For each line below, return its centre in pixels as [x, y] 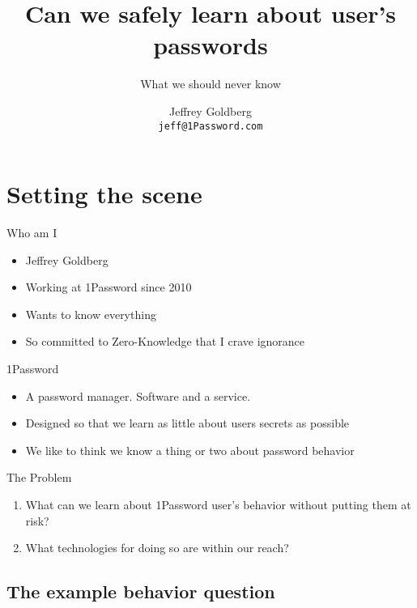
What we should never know [211, 84]
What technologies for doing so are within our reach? [157, 548]
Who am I [32, 233]
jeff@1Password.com [211, 126]
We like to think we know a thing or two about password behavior [190, 450]
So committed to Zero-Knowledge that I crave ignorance [165, 341]
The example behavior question [141, 591]
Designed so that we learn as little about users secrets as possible [187, 423]
